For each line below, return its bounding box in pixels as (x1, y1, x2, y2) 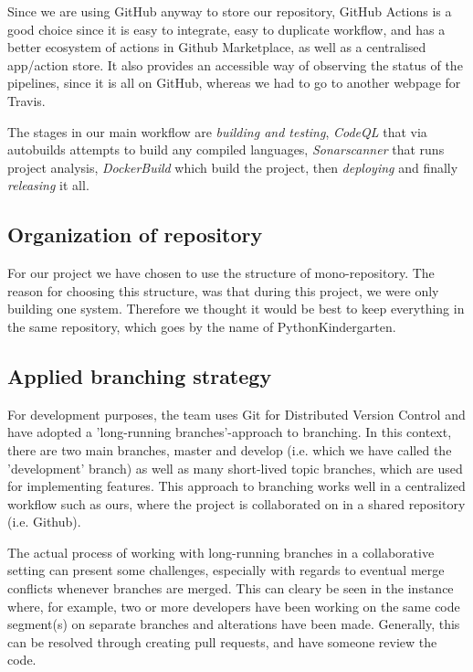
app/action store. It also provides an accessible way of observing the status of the (7, 55, 463, 74)
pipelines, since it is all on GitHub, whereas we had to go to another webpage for (7, 73, 461, 92)
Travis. (7, 91, 46, 110)
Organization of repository (7, 220, 263, 249)
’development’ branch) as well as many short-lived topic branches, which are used (7, 458, 463, 477)
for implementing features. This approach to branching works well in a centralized (7, 476, 466, 496)
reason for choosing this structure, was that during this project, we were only (7, 281, 439, 300)
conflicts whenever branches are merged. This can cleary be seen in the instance (7, 579, 454, 598)
